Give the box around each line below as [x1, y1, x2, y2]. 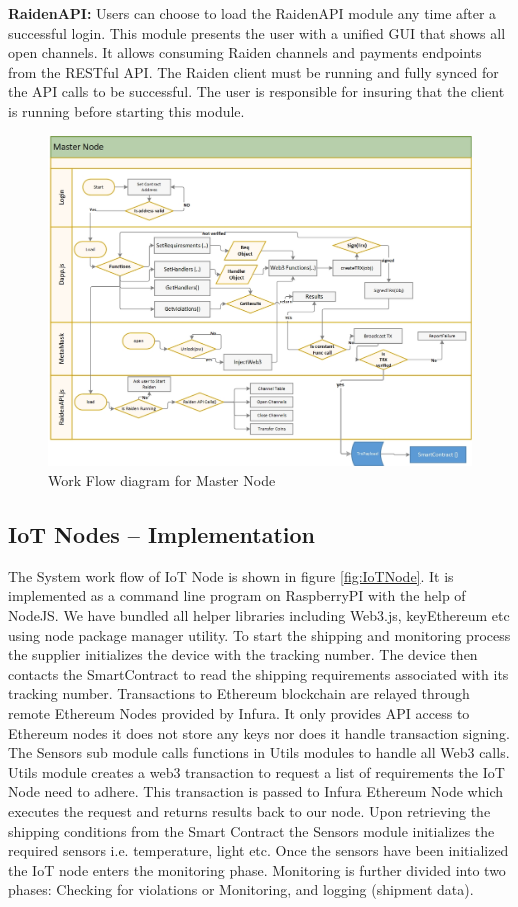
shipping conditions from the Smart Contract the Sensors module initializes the [8, 820, 495, 841]
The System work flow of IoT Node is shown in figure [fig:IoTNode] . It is [8, 565, 454, 586]
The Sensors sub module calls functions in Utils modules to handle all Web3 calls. [8, 742, 510, 763]
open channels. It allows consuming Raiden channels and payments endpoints [8, 42, 482, 63]
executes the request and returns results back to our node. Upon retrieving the [8, 800, 491, 821]
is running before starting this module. [8, 100, 245, 121]
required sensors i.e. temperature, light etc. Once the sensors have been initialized [8, 840, 509, 861]
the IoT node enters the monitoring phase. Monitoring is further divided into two [8, 859, 506, 880]
